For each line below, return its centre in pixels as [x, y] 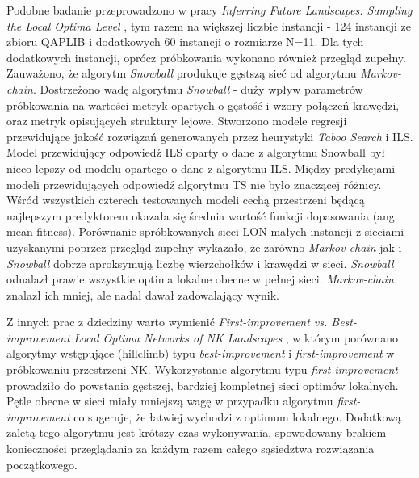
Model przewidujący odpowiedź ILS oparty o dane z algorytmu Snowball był [196, 152]
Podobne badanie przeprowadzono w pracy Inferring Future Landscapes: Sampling [209, 10]
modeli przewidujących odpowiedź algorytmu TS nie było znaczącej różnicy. [194, 184]
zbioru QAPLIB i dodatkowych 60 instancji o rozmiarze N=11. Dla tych [185, 42]
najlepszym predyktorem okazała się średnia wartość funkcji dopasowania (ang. [202, 215]
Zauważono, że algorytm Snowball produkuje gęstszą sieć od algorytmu [182, 73]
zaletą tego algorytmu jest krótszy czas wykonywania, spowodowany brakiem [197, 432]
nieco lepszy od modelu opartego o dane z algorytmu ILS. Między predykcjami [201, 168]
